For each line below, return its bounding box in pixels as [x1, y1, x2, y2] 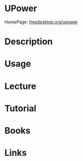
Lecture [4, 81, 37, 91]
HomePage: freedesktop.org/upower [4, 19, 78, 25]
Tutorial [4, 103, 37, 114]
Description [4, 36, 53, 47]
